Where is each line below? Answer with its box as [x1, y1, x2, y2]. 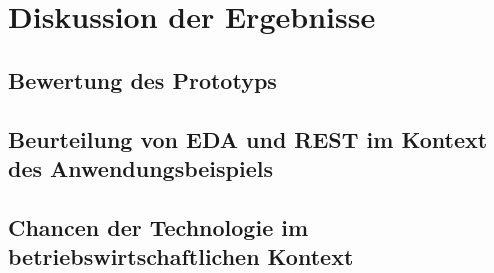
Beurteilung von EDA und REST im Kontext [8, 123, 488, 154]
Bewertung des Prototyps [8, 64, 277, 95]
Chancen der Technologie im [8, 211, 309, 242]
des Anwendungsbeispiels [8, 152, 273, 183]
